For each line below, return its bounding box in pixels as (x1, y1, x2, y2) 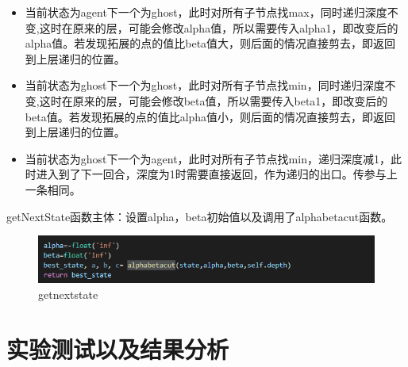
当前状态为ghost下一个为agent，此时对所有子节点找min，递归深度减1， (25, 150, 391, 166)
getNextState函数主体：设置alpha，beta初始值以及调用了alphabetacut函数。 (6, 208, 393, 224)
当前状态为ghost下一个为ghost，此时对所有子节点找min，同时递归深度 (25, 77, 385, 94)
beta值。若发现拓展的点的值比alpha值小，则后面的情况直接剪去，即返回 (25, 108, 396, 124)
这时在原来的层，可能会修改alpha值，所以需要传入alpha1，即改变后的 (39, 19, 398, 36)
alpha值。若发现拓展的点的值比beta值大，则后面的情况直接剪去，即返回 (25, 35, 396, 52)
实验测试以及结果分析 (6, 332, 229, 365)
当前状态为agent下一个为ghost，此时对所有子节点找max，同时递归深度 (25, 4, 387, 20)
